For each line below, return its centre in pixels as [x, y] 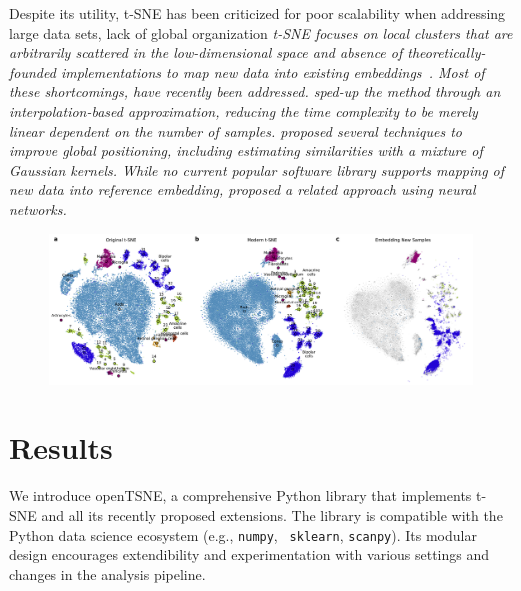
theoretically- [446, 52]
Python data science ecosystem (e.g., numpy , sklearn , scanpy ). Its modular [243, 534]
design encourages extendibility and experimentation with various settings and [249, 554]
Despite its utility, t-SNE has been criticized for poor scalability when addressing [257, 13]
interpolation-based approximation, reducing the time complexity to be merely [243, 110]
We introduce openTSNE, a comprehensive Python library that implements [240, 495]
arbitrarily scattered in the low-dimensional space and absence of [206, 52]
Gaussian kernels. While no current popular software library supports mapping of [257, 169]
